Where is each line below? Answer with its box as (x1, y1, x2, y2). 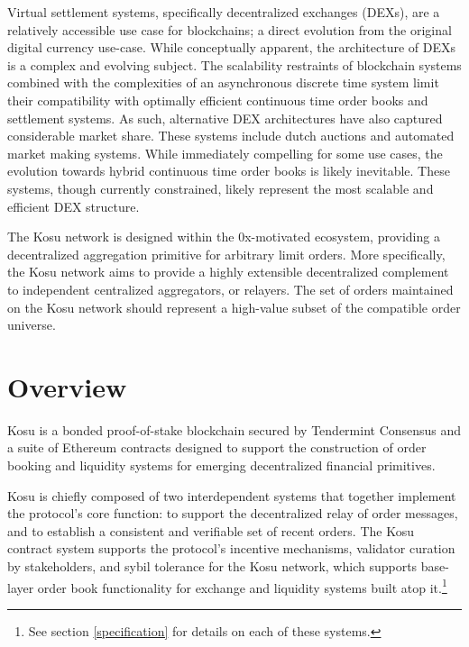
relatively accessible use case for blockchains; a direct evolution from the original (7, 20, 452, 39)
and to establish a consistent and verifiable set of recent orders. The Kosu (7, 521, 414, 540)
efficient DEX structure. (7, 196, 140, 215)
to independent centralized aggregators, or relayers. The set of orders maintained (7, 279, 454, 298)
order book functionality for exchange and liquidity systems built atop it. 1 (37, 575, 447, 597)
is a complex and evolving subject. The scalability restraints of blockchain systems (7, 55, 462, 74)
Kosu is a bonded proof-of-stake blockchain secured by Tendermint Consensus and (7, 420, 462, 439)
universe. (7, 315, 56, 334)
